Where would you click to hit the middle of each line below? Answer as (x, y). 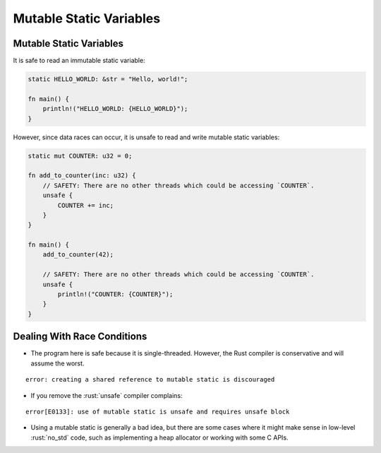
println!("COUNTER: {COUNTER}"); (115, 294)
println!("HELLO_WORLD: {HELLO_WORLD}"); (115, 109)
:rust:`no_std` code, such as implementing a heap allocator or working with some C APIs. (159, 437)
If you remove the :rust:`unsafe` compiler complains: (107, 395)
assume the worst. (58, 363)
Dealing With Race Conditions (80, 337)
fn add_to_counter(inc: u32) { (82, 176)
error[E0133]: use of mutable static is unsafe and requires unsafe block (158, 411)
